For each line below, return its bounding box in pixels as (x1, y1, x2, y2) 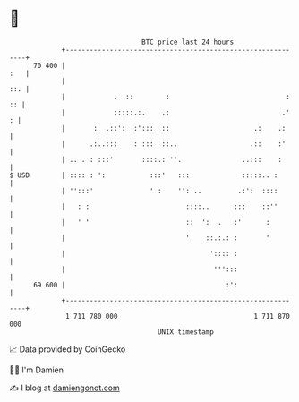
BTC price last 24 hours (141, 38, 235, 47)
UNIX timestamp (157, 327, 215, 337)
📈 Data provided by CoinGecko (9, 344, 126, 355)
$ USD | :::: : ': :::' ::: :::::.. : (9, 170, 278, 180)
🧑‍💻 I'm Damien (9, 364, 64, 375)
